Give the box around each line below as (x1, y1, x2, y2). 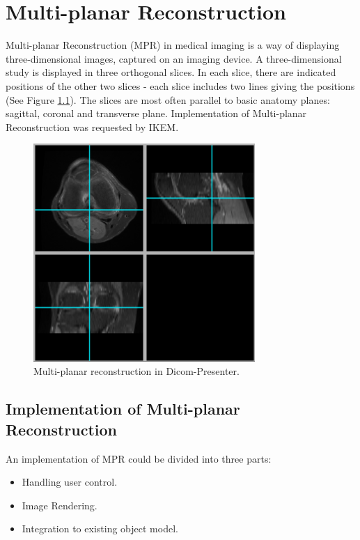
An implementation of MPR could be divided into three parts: (6, 451, 272, 465)
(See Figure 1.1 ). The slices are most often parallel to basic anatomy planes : (6, 92, 330, 107)
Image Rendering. (22, 497, 97, 512)
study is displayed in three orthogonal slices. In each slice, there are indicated (6, 65, 336, 79)
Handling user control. (22, 475, 118, 489)
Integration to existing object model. (22, 521, 178, 536)
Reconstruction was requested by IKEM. (6, 119, 179, 134)
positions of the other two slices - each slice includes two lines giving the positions (6, 78, 355, 93)
